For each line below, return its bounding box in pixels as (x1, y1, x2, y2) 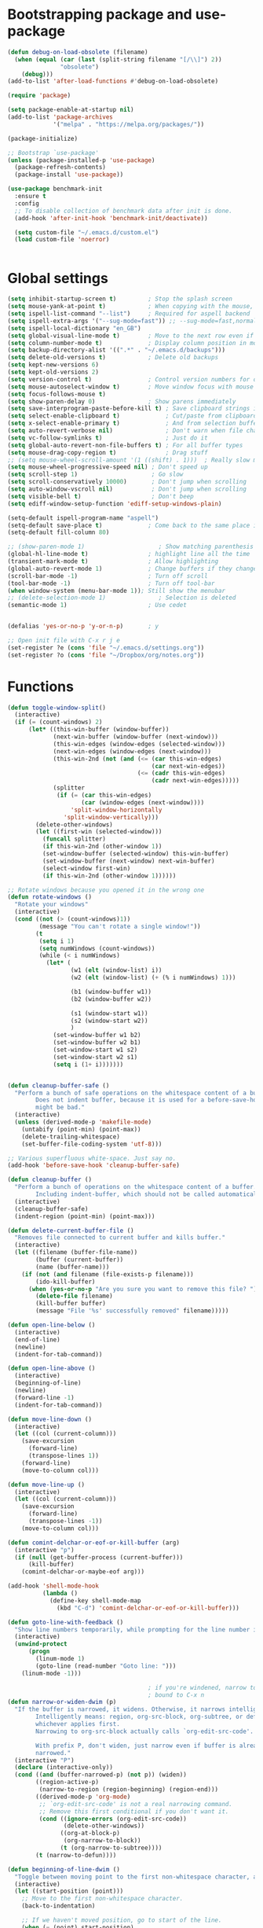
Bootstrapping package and (7, 6, 193, 24)
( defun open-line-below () (7, 1321, 96, 1330)
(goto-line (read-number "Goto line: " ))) (35, 1661, 177, 1670)
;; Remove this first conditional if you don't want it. (38, 1807, 229, 1816)
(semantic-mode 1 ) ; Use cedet (7, 602, 188, 609)
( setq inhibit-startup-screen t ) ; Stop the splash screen (7, 295, 233, 304)
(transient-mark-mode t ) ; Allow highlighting (7, 557, 219, 565)
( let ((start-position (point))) (14, 1887, 124, 1896)
